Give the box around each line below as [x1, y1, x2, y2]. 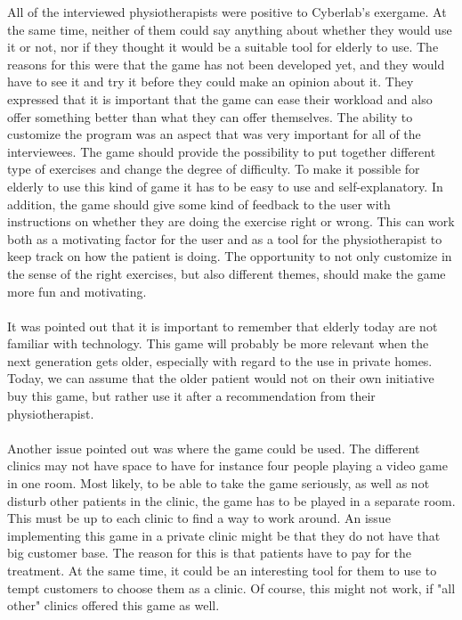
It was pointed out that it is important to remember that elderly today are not [7, 316, 438, 335]
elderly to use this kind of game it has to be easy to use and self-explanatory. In [7, 176, 443, 195]
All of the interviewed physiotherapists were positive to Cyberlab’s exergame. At [7, 3, 447, 20]
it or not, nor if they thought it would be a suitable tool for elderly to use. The [7, 37, 439, 56]
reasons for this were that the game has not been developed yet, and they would [7, 54, 445, 73]
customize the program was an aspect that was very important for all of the [7, 125, 421, 143]
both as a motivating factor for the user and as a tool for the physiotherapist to [7, 229, 442, 248]
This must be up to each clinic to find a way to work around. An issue [7, 509, 391, 527]
